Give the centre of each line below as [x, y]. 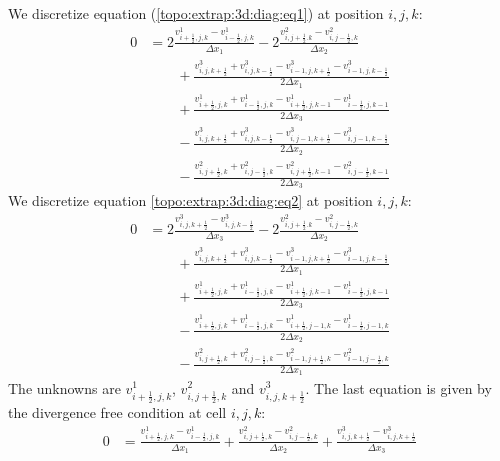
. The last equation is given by [398, 387]
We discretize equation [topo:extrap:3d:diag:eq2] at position [190, 200]
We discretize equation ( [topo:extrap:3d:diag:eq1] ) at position [196, 13]
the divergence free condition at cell [117, 411]
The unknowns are [64, 387]
